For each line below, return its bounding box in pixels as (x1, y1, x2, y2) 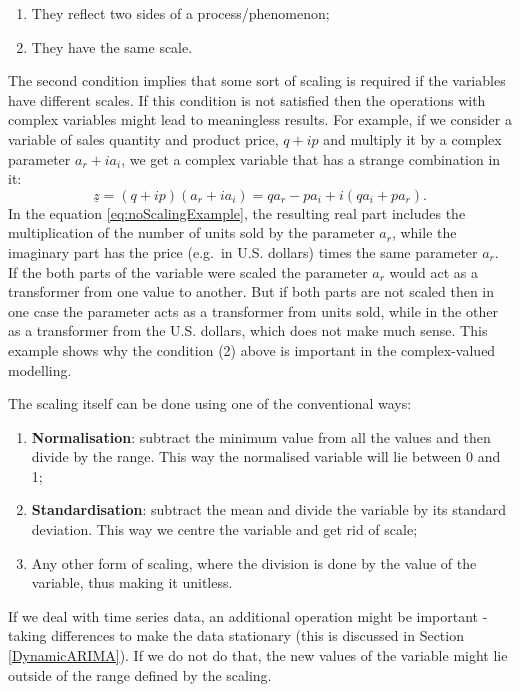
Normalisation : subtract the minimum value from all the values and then (31, 426, 491, 447)
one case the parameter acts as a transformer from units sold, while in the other (8, 300, 498, 321)
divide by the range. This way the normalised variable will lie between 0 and (31, 446, 501, 467)
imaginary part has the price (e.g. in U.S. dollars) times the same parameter (8, 241, 478, 262)
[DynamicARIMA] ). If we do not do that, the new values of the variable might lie (8, 645, 508, 666)
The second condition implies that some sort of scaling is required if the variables (8, 70, 506, 91)
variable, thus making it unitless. (31, 572, 233, 593)
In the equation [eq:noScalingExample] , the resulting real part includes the (8, 202, 466, 223)
